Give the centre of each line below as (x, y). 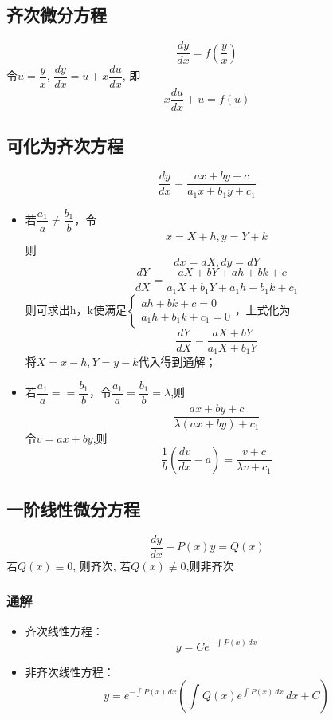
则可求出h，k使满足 (76, 309)
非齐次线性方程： (70, 671)
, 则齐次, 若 (102, 565)
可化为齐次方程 (65, 146)
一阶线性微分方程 (73, 508)
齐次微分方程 (57, 15)
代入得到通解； (177, 362)
